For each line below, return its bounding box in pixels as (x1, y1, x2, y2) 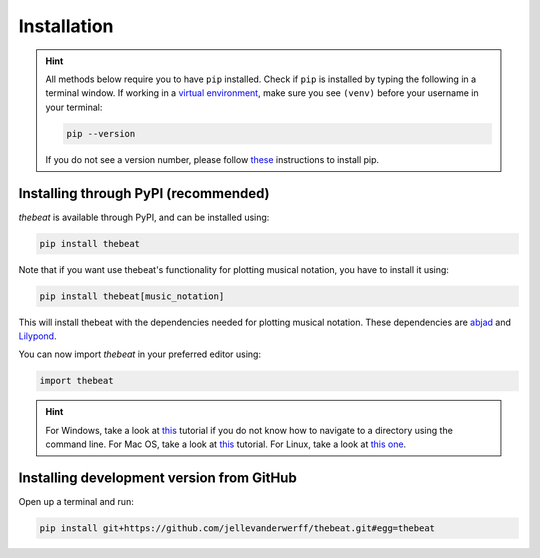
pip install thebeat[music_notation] (39, 290, 225, 302)
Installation (18, 15, 114, 37)
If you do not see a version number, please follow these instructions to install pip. (45, 153, 380, 165)
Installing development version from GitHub (18, 469, 297, 486)
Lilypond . (18, 330, 57, 342)
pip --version (66, 128, 136, 139)
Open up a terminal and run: (18, 495, 134, 507)
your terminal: (45, 101, 103, 113)
